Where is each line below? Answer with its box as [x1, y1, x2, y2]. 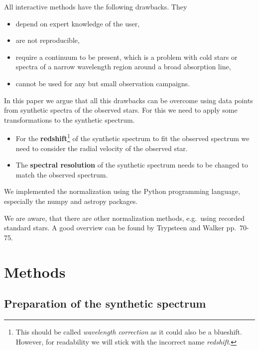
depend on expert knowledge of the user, [15, 18, 140, 28]
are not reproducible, [15, 35, 80, 45]
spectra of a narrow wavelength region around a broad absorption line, [15, 61, 231, 72]
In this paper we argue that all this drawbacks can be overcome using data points [4, 95, 253, 105]
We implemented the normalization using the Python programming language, [4, 186, 241, 196]
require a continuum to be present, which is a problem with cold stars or [15, 51, 238, 62]
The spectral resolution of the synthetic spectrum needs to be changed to [15, 160, 248, 170]
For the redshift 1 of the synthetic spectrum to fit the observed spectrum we [15, 132, 250, 143]
